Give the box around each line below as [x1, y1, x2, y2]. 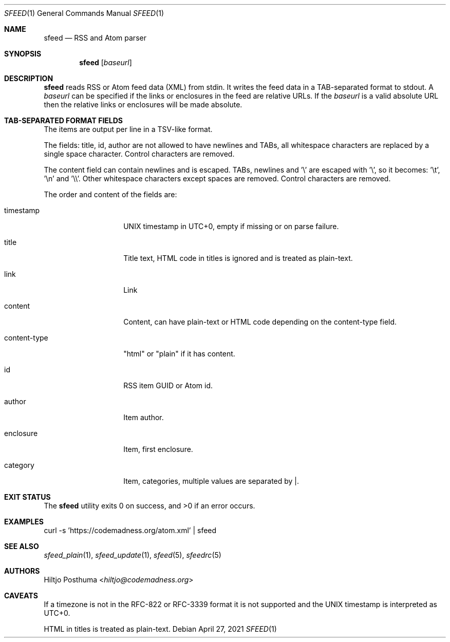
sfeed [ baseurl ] [79, 58, 132, 67]
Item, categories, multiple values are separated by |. [123, 477, 299, 485]
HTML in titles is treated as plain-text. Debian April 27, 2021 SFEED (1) [44, 625, 277, 633]
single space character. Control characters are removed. [44, 149, 235, 158]
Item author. [123, 413, 164, 422]
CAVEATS [4, 591, 38, 600]
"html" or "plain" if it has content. [123, 349, 235, 358]
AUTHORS [4, 567, 40, 575]
